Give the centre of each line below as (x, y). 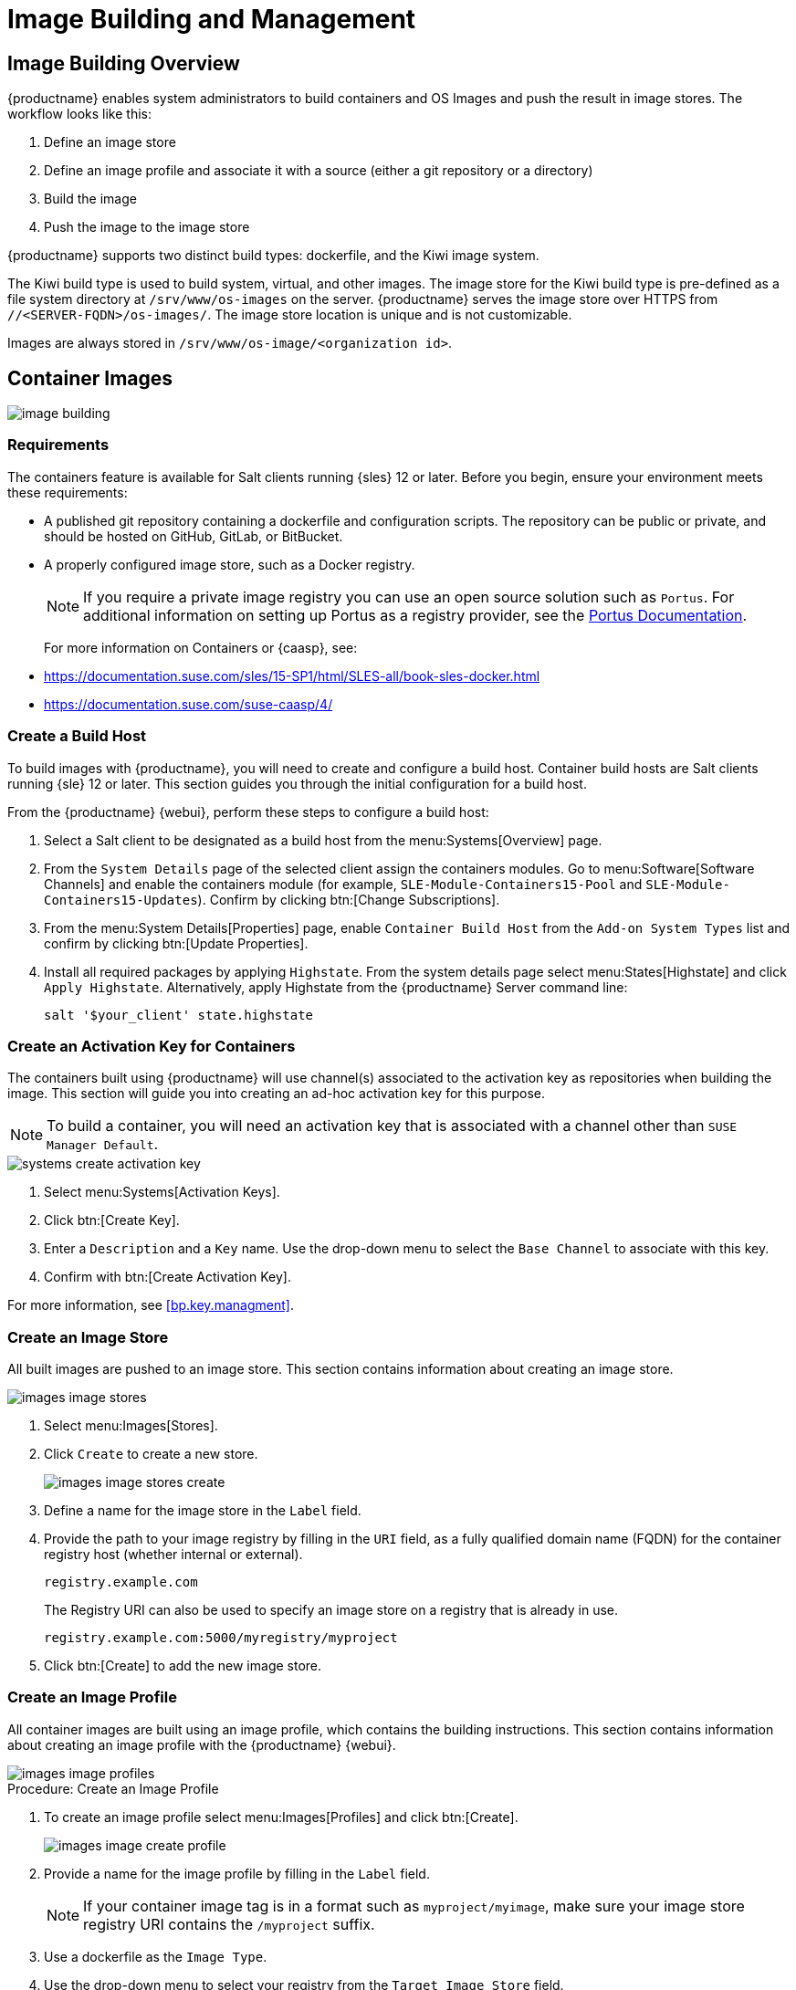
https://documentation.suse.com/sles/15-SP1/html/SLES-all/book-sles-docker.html (292, 676)
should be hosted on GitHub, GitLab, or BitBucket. (194, 536)
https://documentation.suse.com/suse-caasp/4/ (189, 704)
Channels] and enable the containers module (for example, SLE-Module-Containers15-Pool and (343, 884)
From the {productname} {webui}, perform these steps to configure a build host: (248, 812)
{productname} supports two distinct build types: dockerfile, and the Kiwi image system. (273, 256)
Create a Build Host (77, 736)
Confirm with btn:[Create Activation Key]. (168, 1277)
